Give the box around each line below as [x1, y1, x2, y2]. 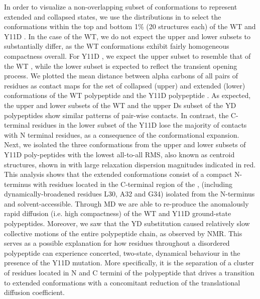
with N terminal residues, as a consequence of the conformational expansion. [4, 129, 239, 140]
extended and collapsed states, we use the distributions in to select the [4, 11, 221, 22]
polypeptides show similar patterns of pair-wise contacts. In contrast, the [4, 110, 229, 120]
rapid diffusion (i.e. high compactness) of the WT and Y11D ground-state [4, 208, 231, 219]
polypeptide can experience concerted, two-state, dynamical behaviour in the [4, 247, 240, 258]
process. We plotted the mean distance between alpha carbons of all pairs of [4, 70, 238, 81]
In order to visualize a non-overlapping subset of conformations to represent [4, 2, 237, 12]
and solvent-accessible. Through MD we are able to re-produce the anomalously [4, 198, 249, 209]
